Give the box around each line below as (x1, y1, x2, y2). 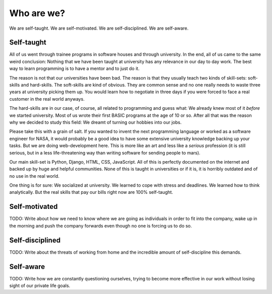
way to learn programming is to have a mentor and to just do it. (9, 65, 140, 71)
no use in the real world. (9, 173, 60, 179)
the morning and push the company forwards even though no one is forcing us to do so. (9, 223, 192, 229)
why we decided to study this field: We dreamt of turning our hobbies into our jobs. (9, 119, 182, 125)
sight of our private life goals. (9, 282, 71, 288)
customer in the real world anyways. (9, 96, 85, 102)
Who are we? (9, 8, 65, 19)
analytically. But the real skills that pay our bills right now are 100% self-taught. (9, 189, 173, 195)
